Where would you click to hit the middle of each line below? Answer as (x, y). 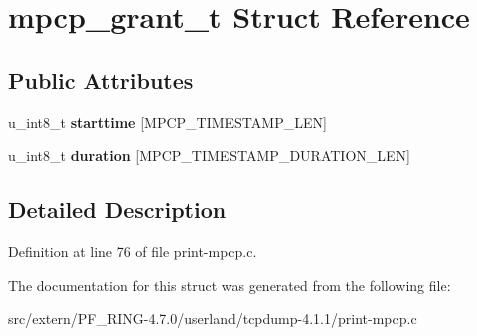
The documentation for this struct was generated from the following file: (229, 284)
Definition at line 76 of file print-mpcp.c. (132, 250)
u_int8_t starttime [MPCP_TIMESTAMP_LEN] (167, 121)
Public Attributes (101, 79)
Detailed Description (117, 209)
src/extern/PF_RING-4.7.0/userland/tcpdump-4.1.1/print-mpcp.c (212, 318)
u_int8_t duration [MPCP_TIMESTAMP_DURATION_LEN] (209, 155)
